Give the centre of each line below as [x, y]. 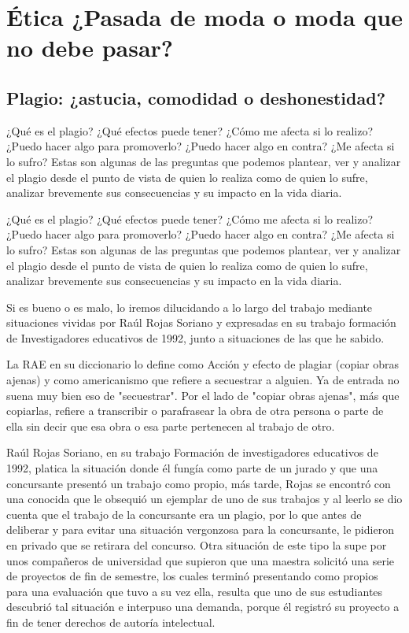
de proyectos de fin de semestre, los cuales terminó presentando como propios [192, 576]
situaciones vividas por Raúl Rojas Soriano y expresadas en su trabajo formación [201, 322]
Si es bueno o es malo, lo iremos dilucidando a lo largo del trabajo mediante [190, 307]
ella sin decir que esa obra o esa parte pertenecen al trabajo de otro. [171, 426]
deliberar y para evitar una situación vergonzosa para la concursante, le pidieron [200, 529]
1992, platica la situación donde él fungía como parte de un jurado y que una [192, 468]
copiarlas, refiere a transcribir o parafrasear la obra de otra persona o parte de [195, 411]
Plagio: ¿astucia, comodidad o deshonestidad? [196, 97]
